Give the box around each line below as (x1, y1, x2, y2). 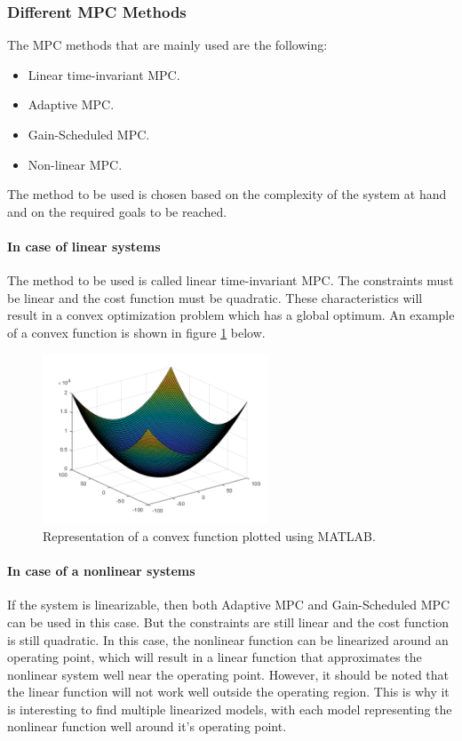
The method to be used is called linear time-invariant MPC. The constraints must (7, 271, 454, 290)
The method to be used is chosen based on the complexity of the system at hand (7, 185, 447, 203)
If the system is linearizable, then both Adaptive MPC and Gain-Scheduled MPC (7, 595, 450, 614)
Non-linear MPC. (28, 155, 123, 173)
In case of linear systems (7, 236, 161, 255)
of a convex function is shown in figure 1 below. (7, 323, 266, 341)
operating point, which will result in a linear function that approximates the (7, 648, 422, 666)
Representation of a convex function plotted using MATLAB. (43, 526, 376, 545)
